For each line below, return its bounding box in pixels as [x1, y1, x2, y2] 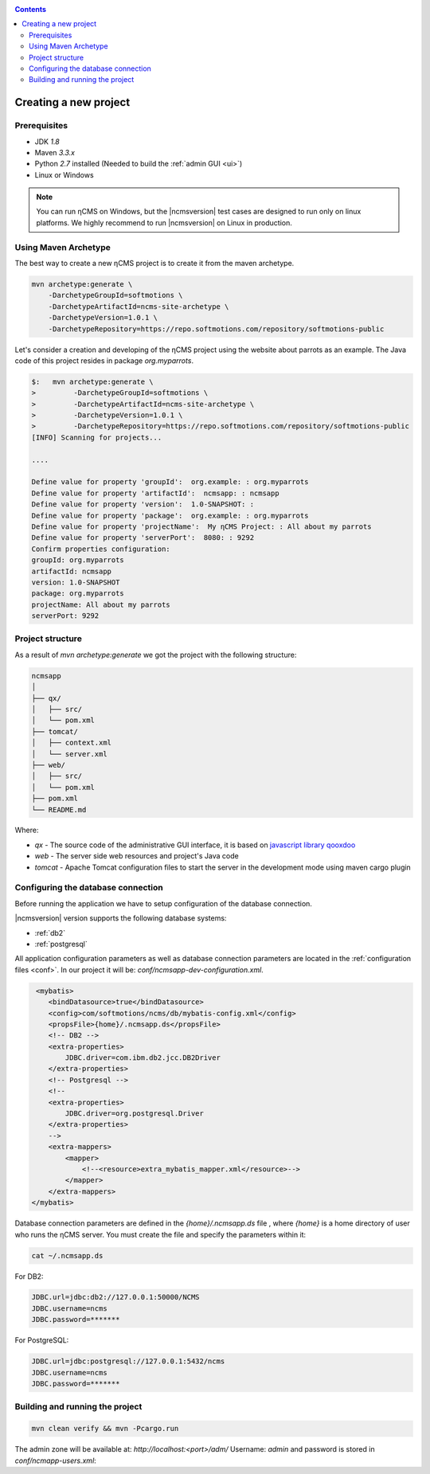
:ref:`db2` [34, 928, 66, 937]
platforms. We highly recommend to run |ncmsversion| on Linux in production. [36, 217, 292, 227]
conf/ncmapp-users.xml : [14, 1456, 97, 1465]
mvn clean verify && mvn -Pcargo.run [31, 1424, 179, 1433]
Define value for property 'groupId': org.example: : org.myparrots [31, 478, 309, 487]
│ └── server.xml [31, 749, 107, 758]
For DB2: [14, 1271, 44, 1281]
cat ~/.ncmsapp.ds [31, 1251, 104, 1260]
